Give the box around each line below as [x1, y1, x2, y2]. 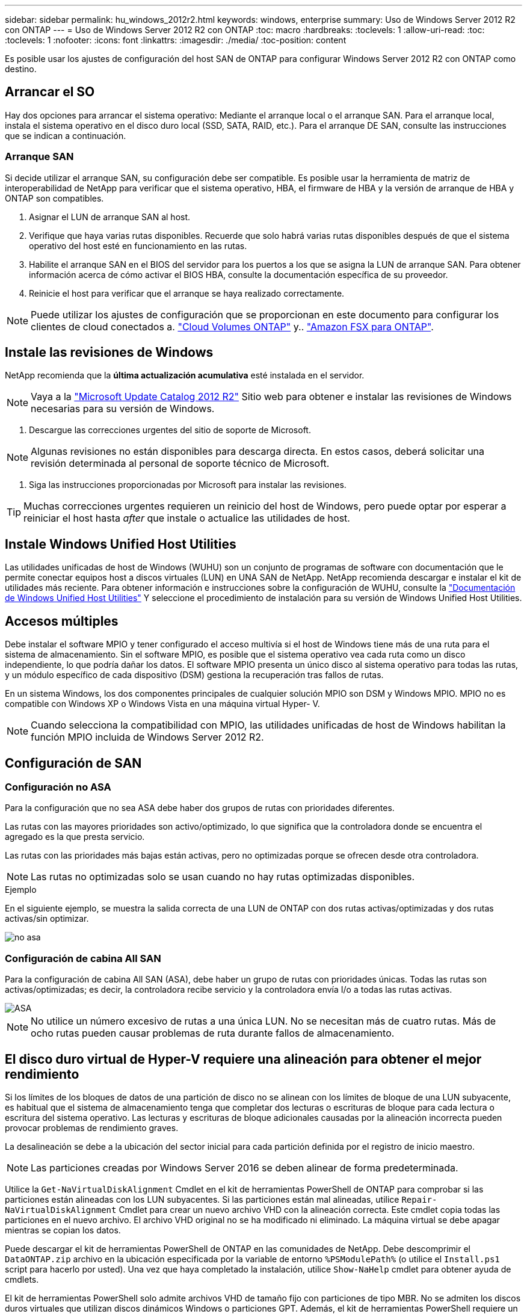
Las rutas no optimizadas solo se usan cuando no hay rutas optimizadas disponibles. [31, 871, 415, 883]
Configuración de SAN [5, 755, 142, 771]
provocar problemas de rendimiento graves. [5, 1122, 179, 1133]
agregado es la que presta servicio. [5, 831, 145, 842]
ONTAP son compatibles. [5, 193, 104, 203]
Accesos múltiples [5, 613, 119, 629]
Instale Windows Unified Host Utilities [5, 536, 236, 552]
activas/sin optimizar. [5, 913, 89, 924]
